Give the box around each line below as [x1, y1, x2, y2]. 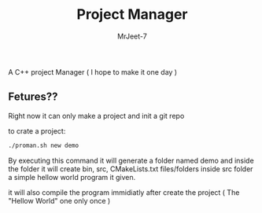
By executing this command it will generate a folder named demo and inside [8, 156, 254, 165]
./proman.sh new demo [8, 141, 79, 149]
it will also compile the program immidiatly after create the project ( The [8, 187, 240, 197]
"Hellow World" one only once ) [8, 196, 111, 205]
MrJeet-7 [117, 31, 147, 41]
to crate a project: [8, 126, 66, 135]
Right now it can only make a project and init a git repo [8, 111, 185, 120]
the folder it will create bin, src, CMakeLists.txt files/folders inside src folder [8, 163, 253, 174]
